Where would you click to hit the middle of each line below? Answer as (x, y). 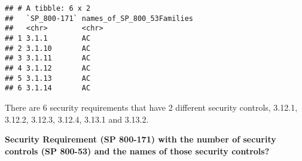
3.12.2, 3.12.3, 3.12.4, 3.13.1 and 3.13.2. (77, 119)
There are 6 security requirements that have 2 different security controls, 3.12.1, (151, 107)
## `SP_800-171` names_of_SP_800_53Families (99, 18)
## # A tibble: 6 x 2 (48, 8)
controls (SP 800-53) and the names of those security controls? (137, 151)
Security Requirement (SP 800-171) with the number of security (141, 139)
